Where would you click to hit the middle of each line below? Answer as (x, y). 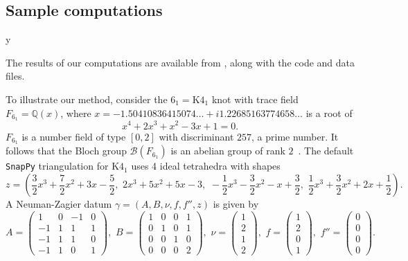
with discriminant (196, 136)
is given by (236, 204)
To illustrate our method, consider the (87, 99)
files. (15, 76)
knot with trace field (255, 99)
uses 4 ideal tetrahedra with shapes (206, 166)
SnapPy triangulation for (57, 166)
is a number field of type (74, 136)
